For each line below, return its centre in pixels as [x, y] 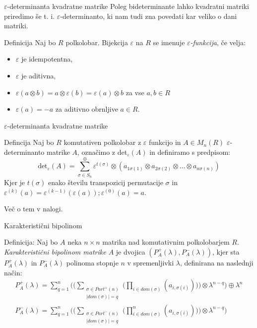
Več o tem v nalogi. [33, 209]
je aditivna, [38, 75]
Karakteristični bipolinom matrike [55, 252]
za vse [135, 92]
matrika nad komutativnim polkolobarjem [166, 242]
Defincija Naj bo [29, 142]
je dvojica [130, 252]
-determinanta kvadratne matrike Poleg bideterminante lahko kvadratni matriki [128, 6]
